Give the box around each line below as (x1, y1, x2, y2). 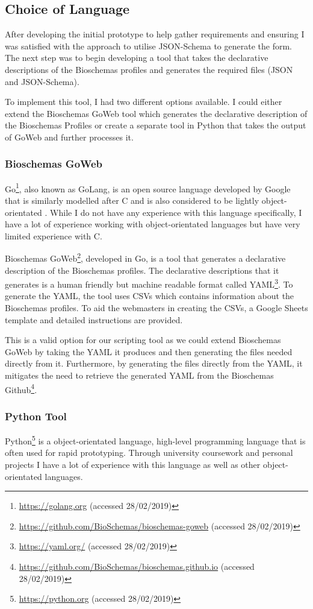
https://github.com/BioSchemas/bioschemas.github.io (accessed (19, 560, 255, 572)
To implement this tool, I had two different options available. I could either (5, 95, 282, 108)
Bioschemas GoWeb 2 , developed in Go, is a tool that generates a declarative (5, 250, 286, 265)
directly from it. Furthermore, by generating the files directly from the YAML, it (5, 357, 303, 370)
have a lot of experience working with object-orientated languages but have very (5, 218, 300, 230)
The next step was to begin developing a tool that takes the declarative (5, 51, 268, 64)
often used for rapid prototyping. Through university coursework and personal (5, 446, 293, 459)
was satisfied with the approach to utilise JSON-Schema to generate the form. (5, 39, 292, 52)
